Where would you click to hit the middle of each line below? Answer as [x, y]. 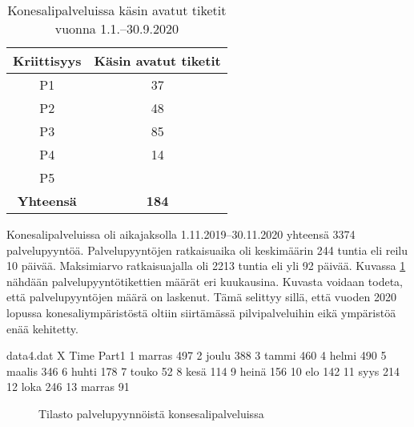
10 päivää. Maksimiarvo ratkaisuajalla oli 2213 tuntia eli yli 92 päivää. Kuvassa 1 [206, 266]
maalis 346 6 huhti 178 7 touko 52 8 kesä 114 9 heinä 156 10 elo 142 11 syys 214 [203, 371]
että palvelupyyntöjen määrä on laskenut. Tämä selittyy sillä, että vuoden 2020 [201, 297]
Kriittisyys [47, 60]
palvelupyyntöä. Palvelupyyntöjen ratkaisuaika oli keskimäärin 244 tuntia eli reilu [207, 250]
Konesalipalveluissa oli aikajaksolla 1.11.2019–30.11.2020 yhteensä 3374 [181, 234]
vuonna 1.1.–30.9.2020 [117, 28]
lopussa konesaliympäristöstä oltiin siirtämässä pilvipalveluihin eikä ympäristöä [201, 312]
